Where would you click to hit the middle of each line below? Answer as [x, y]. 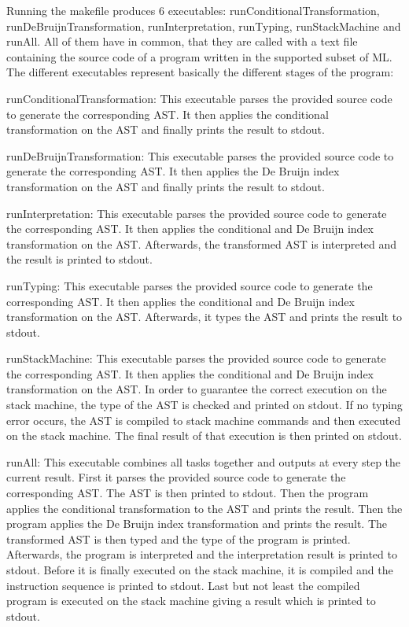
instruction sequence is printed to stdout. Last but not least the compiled [183, 585]
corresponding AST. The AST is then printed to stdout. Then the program [188, 493]
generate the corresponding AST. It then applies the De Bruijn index [173, 171]
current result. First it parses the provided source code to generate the [176, 477]
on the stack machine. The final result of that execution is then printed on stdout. [204, 435]
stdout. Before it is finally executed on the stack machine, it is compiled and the [200, 570]
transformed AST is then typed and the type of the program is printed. [179, 538]
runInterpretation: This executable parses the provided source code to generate [197, 213]
